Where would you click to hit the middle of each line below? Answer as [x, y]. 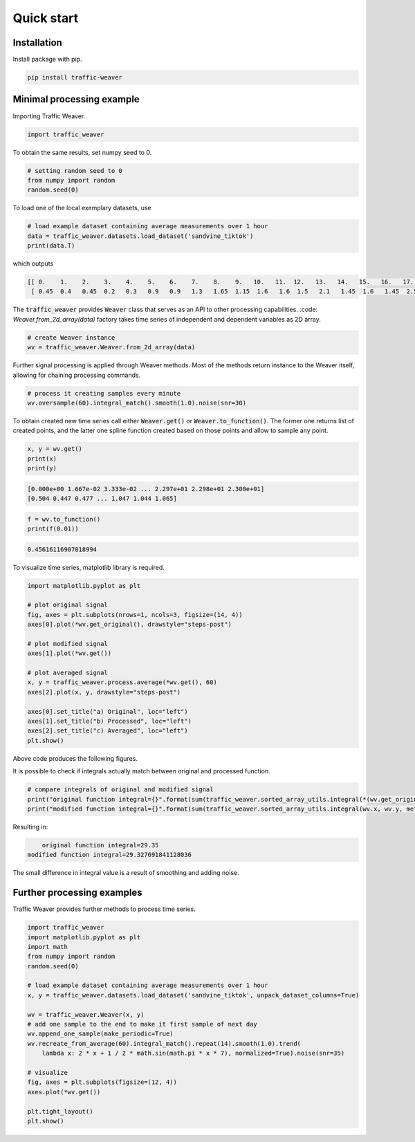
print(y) [42, 468]
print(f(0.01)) [53, 528]
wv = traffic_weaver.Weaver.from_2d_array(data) [111, 347]
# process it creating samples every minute [104, 393]
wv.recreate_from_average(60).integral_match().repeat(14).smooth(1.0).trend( [164, 1043]
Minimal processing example [76, 99]
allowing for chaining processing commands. [77, 375]
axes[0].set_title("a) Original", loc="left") [108, 711]
